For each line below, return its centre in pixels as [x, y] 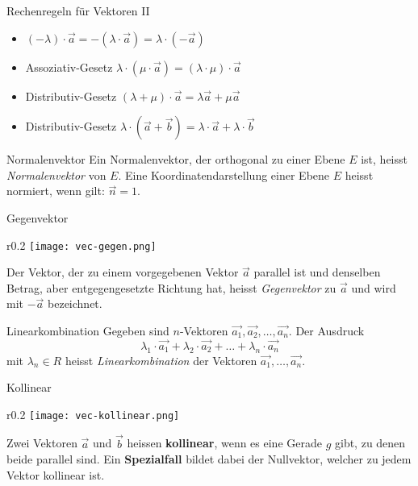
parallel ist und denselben [317, 272]
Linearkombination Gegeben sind [88, 330]
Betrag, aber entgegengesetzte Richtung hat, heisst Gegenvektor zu [171, 287]
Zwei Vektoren [42, 443]
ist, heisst [384, 159]
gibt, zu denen [370, 443]
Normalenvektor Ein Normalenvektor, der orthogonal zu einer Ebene [176, 159]
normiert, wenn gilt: [56, 191]
